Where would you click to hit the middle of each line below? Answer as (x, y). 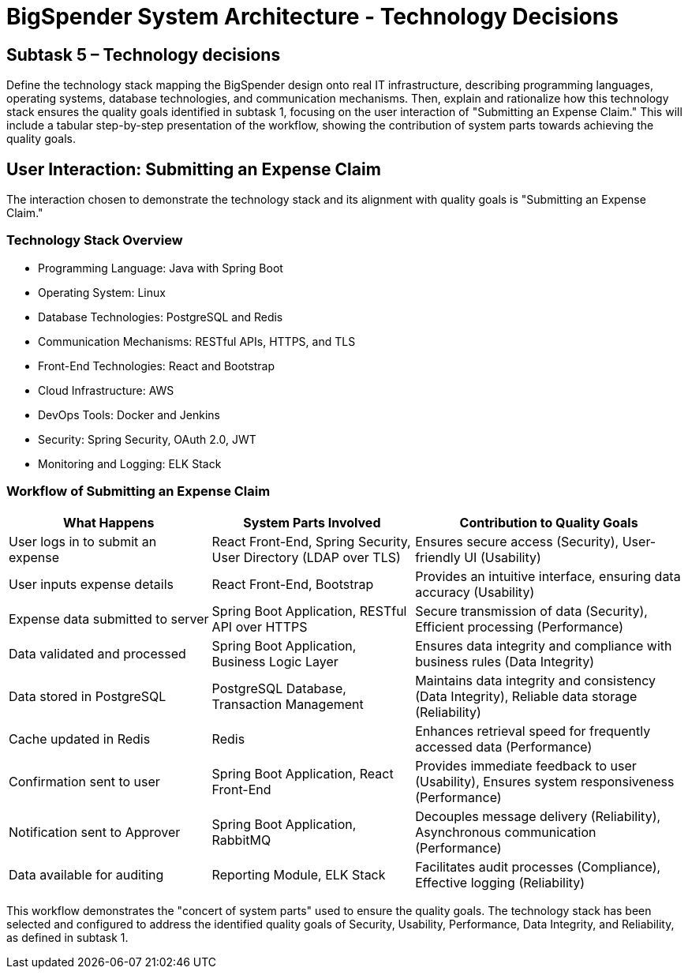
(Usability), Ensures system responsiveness (545, 781)
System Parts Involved (312, 522)
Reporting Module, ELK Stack (299, 874)
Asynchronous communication (506, 832)
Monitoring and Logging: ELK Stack (130, 463)
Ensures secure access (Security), (517, 541)
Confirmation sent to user (84, 781)
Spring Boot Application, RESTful (309, 611)
